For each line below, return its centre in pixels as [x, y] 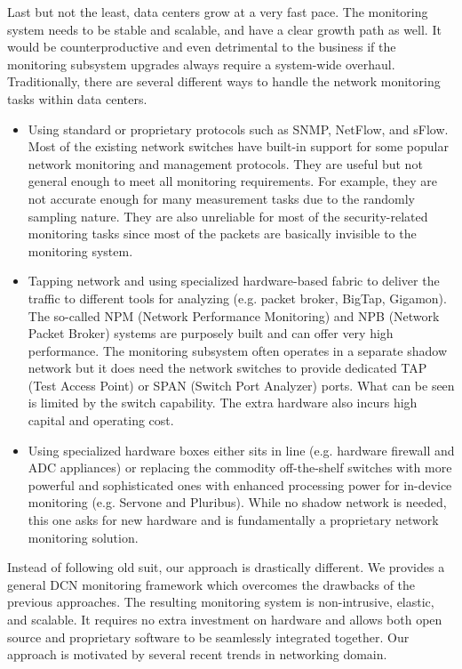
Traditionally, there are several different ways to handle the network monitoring [224, 81]
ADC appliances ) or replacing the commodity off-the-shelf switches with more [240, 467]
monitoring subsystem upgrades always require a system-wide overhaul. [201, 64]
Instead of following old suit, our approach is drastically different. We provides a [226, 567]
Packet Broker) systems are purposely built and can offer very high [211, 333]
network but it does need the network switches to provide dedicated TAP [227, 368]
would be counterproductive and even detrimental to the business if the [202, 47]
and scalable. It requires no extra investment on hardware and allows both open [225, 619]
